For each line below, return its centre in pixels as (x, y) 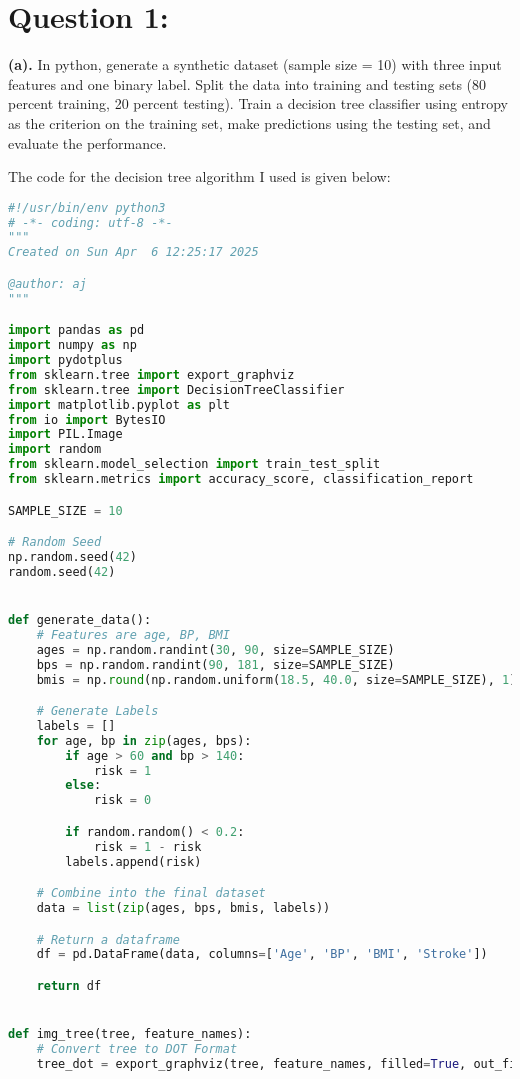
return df (69, 985)
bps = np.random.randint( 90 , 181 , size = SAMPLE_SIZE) (215, 664)
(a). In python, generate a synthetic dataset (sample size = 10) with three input (255, 64)
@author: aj (47, 283)
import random (55, 449)
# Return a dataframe (108, 939)
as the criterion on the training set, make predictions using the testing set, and (249, 122)
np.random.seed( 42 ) (72, 556)
